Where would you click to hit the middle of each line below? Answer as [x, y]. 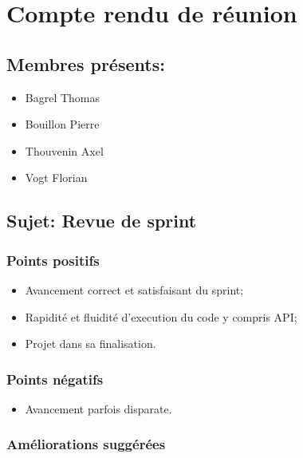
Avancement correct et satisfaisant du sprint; [134, 289]
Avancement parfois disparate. [98, 408]
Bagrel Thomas [63, 97]
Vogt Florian [56, 178]
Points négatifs [55, 379]
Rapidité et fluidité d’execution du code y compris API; [161, 316]
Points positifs [53, 260]
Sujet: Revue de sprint [102, 221]
